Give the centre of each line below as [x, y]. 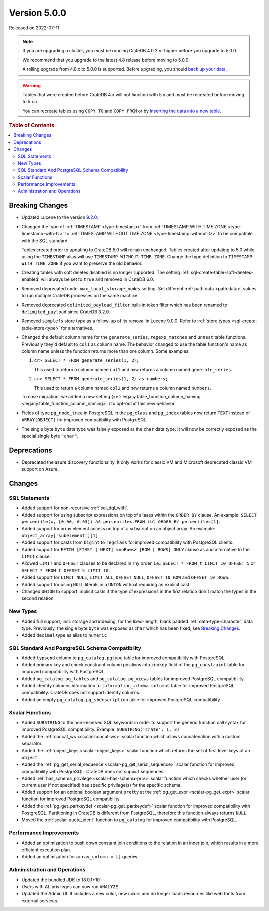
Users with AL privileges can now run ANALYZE [70, 886]
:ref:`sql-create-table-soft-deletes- [217, 273]
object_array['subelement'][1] [60, 536]
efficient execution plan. [47, 850]
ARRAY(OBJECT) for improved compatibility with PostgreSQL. [85, 420]
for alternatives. [77, 328]
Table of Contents [32, 126]
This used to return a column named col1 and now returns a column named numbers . [123, 388]
